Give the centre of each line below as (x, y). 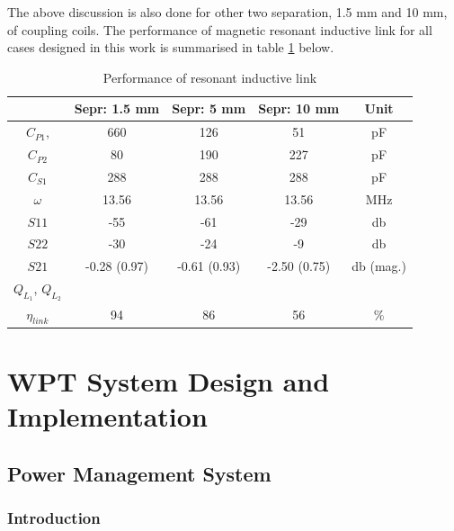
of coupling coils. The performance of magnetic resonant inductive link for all (220, 29)
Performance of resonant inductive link (210, 77)
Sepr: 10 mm (299, 108)
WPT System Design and (169, 381)
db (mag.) (379, 266)
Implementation (107, 416)
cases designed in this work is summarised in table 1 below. (171, 47)
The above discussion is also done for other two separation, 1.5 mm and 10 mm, (227, 12)
